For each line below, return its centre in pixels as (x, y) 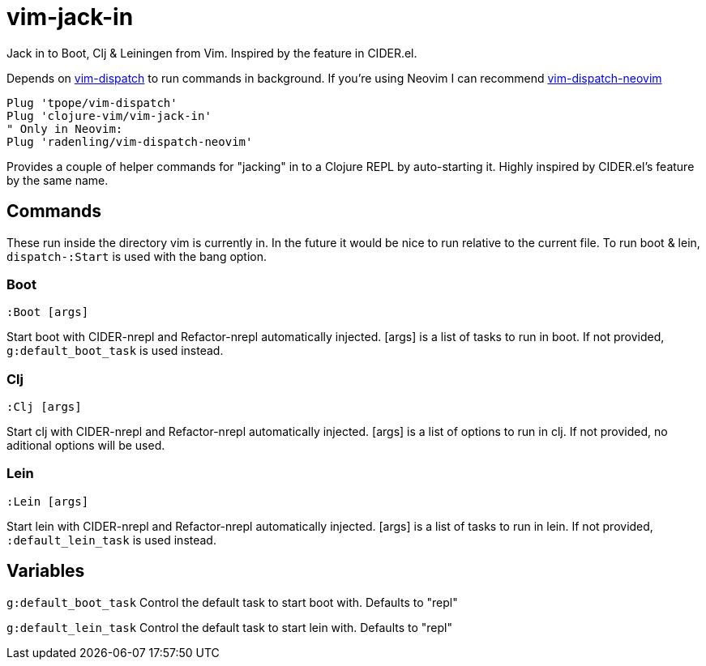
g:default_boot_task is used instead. (115, 351)
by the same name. (58, 180)
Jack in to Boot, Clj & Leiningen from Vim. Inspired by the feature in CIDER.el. (212, 53)
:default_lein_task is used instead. (111, 540)
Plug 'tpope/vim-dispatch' (92, 102)
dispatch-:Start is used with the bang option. (137, 256)
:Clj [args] (44, 407)
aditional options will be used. (86, 446)
